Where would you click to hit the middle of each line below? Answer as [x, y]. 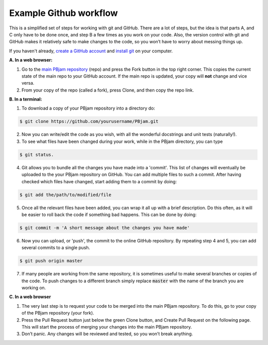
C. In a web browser [30, 297]
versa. [28, 83]
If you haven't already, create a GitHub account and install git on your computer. [91, 51]
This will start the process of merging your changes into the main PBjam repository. [107, 327]
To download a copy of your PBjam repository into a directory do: [88, 108]
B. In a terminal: [26, 99]
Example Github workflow [64, 13]
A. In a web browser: [31, 60]
